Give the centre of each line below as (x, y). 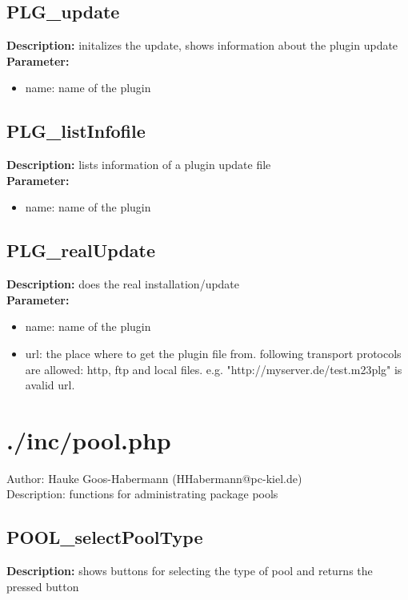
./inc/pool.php (89, 439)
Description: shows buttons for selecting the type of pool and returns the (190, 571)
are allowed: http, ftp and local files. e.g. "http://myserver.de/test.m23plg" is (214, 369)
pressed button (43, 586)
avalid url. (50, 385)
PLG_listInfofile (76, 131)
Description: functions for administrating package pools (142, 494)
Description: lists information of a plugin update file (139, 165)
